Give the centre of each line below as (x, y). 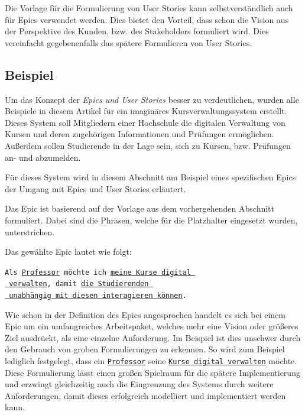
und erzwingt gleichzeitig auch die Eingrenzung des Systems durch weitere (139, 384)
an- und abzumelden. (43, 157)
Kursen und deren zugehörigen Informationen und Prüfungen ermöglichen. (139, 134)
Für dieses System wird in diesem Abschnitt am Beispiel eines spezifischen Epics (150, 177)
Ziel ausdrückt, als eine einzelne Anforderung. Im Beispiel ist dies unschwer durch (153, 337)
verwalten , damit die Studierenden (79, 284)
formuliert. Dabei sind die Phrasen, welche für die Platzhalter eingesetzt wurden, (151, 220)
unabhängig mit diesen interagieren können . (98, 296)
